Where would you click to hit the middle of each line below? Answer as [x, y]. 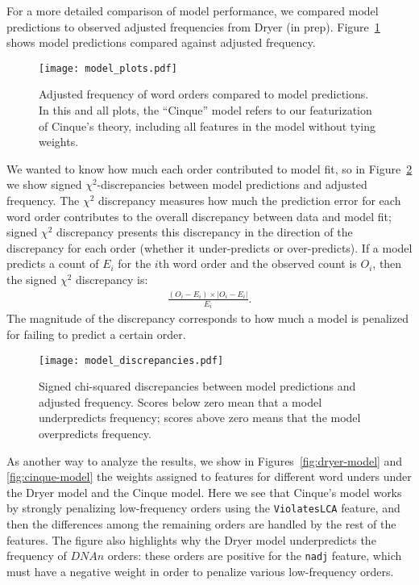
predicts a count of [53, 263]
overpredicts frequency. [95, 433]
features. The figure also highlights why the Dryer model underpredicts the [191, 539]
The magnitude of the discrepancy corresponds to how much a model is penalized [207, 318]
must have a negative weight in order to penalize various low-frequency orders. [200, 571]
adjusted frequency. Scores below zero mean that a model [180, 401]
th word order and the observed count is [257, 263]
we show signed [44, 184]
